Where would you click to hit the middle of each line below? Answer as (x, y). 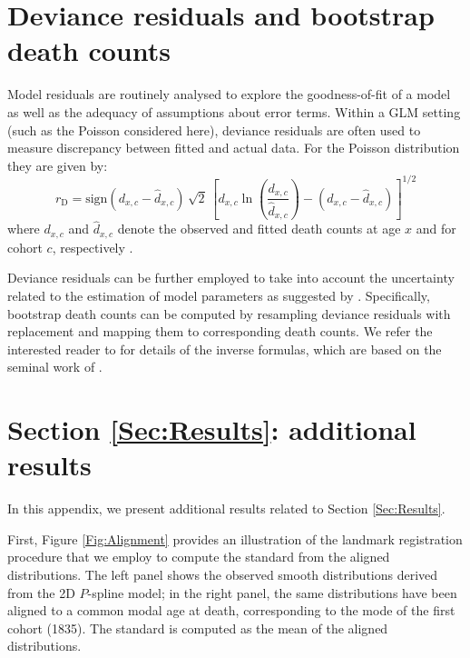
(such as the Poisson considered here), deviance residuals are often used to (214, 130)
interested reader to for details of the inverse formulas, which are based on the (225, 349)
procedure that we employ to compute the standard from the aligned (199, 557)
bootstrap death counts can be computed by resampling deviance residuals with (229, 313)
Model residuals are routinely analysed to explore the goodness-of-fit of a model (229, 94)
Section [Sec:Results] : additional (212, 429)
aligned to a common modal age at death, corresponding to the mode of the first (231, 610)
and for (436, 229)
